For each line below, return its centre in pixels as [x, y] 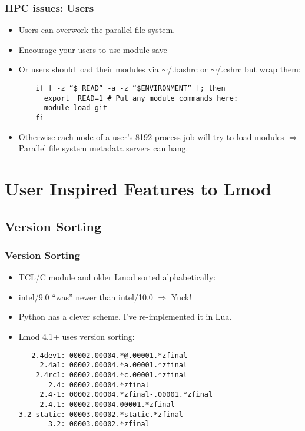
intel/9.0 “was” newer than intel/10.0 [86, 296]
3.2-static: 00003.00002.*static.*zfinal [101, 414]
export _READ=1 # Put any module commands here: [141, 98]
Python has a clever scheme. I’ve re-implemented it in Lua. [125, 316]
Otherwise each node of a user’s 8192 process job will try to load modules [151, 136]
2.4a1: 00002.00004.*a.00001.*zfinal [114, 365]
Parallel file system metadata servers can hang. [103, 148]
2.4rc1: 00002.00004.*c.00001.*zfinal [112, 375]
